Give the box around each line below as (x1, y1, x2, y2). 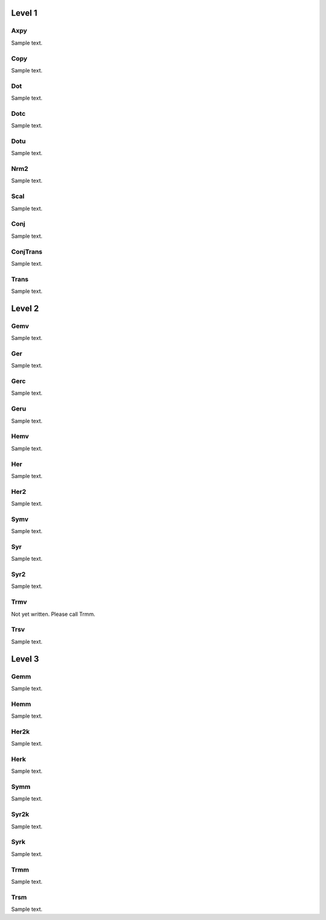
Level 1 (11, 8, 37, 18)
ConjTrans (11, 248, 43, 256)
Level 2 (11, 303, 39, 313)
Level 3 (11, 654, 39, 664)
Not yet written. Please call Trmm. (11, 610, 96, 618)
